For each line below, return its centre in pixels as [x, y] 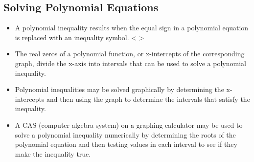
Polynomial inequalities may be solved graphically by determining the [119, 89]
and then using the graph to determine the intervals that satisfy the [148, 99]
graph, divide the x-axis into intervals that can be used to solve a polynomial [130, 63]
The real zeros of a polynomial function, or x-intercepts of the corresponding [130, 54]
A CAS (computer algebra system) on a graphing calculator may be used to [129, 125]
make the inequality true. [53, 153]
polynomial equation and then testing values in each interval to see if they [126, 144]
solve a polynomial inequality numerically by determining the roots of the [125, 134]
